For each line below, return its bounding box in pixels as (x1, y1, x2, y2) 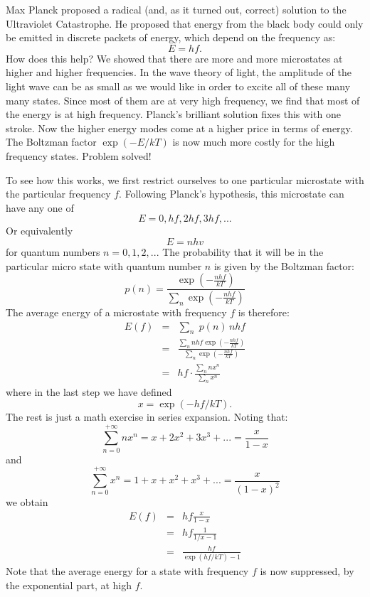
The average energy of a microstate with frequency (6, 304, 227, 319)
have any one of (6, 200, 74, 215)
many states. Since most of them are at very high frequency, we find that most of (6, 92, 360, 107)
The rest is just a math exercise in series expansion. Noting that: (6, 409, 288, 424)
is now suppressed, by (260, 564, 354, 579)
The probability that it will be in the (162, 244, 324, 259)
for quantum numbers (6, 244, 100, 259)
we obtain (6, 495, 48, 510)
